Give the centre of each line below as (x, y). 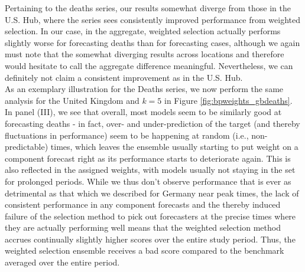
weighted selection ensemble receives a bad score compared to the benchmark (145, 250)
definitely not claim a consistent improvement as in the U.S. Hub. (124, 77)
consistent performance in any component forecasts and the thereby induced (143, 204)
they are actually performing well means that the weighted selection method (143, 227)
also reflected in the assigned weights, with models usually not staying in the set (150, 170)
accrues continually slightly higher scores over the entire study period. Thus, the (150, 239)
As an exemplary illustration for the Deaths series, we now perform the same (144, 89)
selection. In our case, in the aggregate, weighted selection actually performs (143, 31)
